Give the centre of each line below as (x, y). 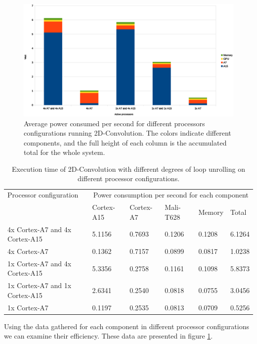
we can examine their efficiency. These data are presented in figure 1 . (108, 336)
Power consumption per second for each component (171, 195)
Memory (211, 212)
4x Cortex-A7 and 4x (40, 229)
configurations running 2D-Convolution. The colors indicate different (128, 133)
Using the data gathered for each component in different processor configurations (127, 326)
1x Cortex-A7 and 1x (40, 285)
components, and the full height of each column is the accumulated (125, 142)
